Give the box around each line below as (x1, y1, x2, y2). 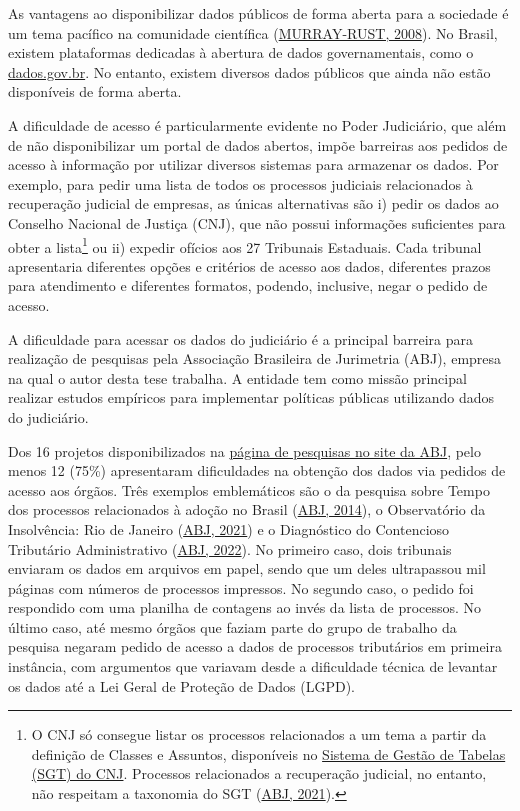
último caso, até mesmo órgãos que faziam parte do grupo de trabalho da (8, 616, 457, 637)
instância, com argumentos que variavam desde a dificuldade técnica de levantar (8, 656, 498, 677)
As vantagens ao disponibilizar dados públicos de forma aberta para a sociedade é (8, 3, 509, 23)
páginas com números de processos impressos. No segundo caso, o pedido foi (8, 577, 474, 598)
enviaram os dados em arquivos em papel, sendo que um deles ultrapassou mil (8, 558, 486, 579)
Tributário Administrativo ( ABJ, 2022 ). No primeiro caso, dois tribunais (8, 538, 452, 559)
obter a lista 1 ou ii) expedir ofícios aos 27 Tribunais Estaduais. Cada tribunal (8, 233, 482, 257)
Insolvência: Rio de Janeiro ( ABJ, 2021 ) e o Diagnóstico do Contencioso (8, 518, 450, 539)
